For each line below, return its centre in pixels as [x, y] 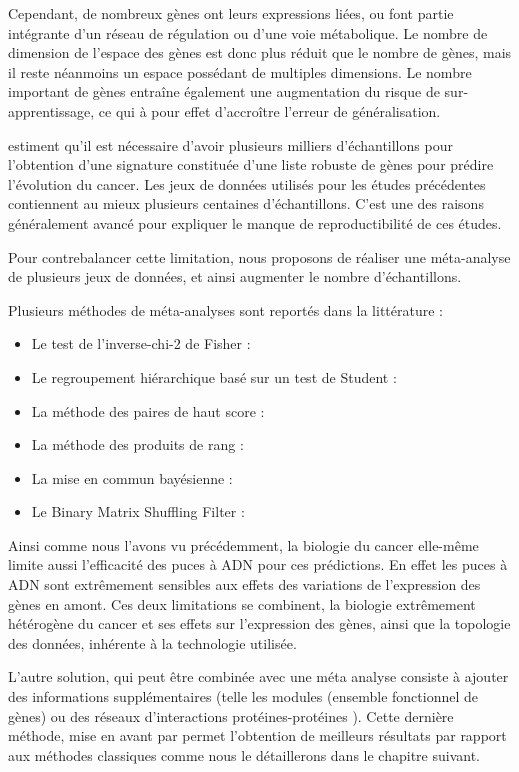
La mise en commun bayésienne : [132, 477]
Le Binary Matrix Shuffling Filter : [138, 511]
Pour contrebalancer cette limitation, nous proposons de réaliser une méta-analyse [259, 256]
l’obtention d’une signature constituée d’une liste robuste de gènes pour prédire [251, 164]
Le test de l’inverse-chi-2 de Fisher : [141, 343]
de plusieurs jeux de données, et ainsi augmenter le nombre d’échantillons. [235, 276]
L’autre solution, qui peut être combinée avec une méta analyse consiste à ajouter [258, 676]
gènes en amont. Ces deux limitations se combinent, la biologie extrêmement [242, 603]
